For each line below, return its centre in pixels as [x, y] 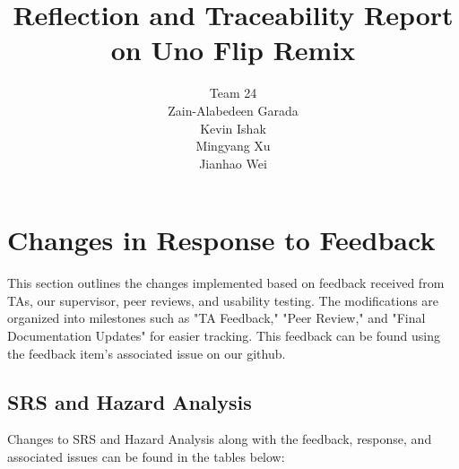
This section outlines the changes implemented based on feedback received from [226, 283]
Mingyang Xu [233, 146]
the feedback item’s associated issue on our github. [147, 353]
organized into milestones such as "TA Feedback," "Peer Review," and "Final [217, 318]
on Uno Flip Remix [233, 50]
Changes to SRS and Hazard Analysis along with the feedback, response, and [220, 439]
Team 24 [233, 93]
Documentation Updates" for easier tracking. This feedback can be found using [224, 335]
